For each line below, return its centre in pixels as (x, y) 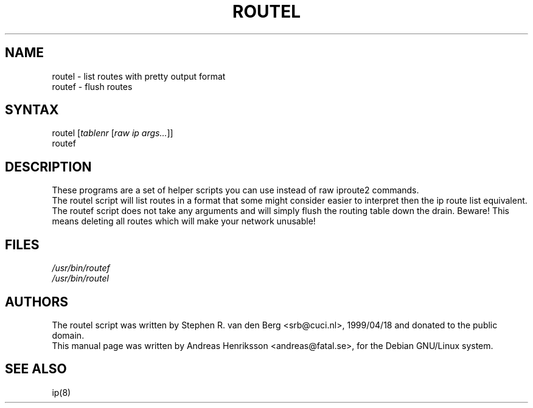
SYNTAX (32, 110)
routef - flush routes (92, 86)
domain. (68, 335)
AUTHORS (37, 302)
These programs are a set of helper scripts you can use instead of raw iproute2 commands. (235, 190)
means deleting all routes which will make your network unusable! (184, 221)
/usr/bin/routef (81, 268)
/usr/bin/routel (80, 278)
